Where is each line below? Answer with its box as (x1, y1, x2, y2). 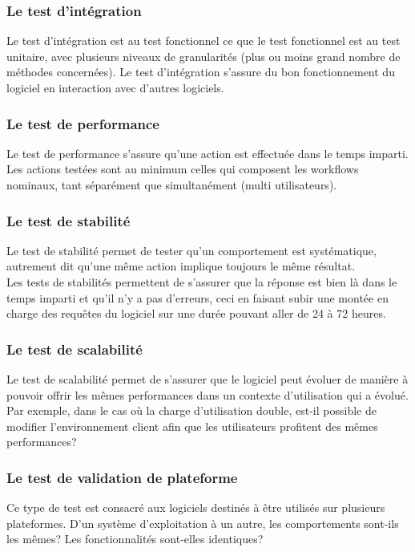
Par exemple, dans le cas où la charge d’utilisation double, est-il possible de (6, 402, 377, 419)
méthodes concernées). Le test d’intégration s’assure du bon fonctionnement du (6, 63, 395, 80)
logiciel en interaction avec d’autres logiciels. (6, 79, 224, 95)
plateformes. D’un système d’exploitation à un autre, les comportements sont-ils (6, 514, 399, 531)
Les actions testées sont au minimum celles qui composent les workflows (6, 160, 359, 177)
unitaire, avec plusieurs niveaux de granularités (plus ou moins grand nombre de (6, 47, 401, 64)
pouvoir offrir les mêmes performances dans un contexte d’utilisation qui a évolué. (6, 386, 409, 403)
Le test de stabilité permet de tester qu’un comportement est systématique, (6, 241, 377, 258)
